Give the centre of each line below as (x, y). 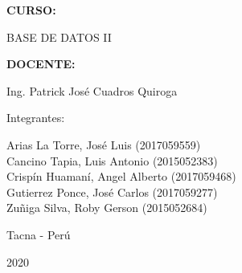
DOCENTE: (41, 64)
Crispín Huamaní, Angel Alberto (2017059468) (121, 176)
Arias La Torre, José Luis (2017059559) (104, 144)
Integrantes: (36, 118)
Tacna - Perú (39, 234)
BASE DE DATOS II (59, 37)
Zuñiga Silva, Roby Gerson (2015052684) (107, 208)
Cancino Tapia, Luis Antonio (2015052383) (112, 160)
